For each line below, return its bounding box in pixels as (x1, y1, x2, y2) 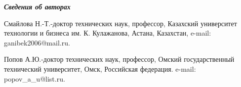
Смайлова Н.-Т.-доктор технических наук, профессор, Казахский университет (4, 18, 237, 28)
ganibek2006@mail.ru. (4, 37, 70, 47)
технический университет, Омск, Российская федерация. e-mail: (4, 63, 196, 74)
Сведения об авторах (4, 1, 71, 11)
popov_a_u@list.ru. (4, 73, 65, 84)
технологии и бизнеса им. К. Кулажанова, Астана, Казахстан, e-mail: (4, 28, 211, 38)
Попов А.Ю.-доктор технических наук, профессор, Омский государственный (4, 54, 235, 64)
